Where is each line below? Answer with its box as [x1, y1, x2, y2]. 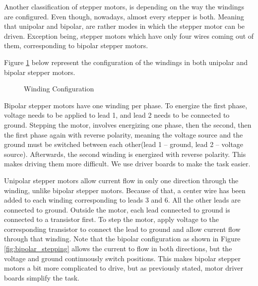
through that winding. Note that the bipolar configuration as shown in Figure [4, 233, 241, 244]
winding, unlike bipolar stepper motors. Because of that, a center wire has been [4, 185, 246, 195]
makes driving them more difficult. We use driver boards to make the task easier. [4, 158, 251, 169]
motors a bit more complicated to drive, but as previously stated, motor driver [4, 263, 244, 273]
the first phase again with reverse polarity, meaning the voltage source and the [4, 129, 243, 140]
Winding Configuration [24, 83, 94, 94]
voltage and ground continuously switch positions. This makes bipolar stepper [4, 253, 241, 263]
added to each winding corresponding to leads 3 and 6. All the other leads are [4, 195, 241, 205]
